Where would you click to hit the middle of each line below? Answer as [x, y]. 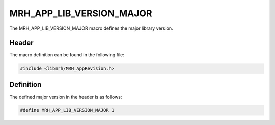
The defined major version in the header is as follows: [66, 97]
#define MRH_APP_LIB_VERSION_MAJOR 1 [67, 110]
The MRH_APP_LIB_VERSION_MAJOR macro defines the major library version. [91, 28]
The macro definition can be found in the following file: [67, 55]
